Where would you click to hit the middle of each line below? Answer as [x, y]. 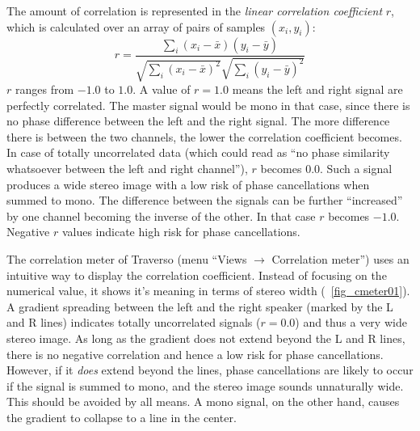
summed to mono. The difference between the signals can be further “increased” [205, 200]
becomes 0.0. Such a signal [326, 168]
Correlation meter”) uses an [340, 258]
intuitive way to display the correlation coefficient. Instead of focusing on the [197, 275]
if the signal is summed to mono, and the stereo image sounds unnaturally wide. [205, 385]
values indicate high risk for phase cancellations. [181, 232]
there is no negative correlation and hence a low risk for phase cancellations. [195, 354]
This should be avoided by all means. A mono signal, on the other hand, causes [203, 401]
